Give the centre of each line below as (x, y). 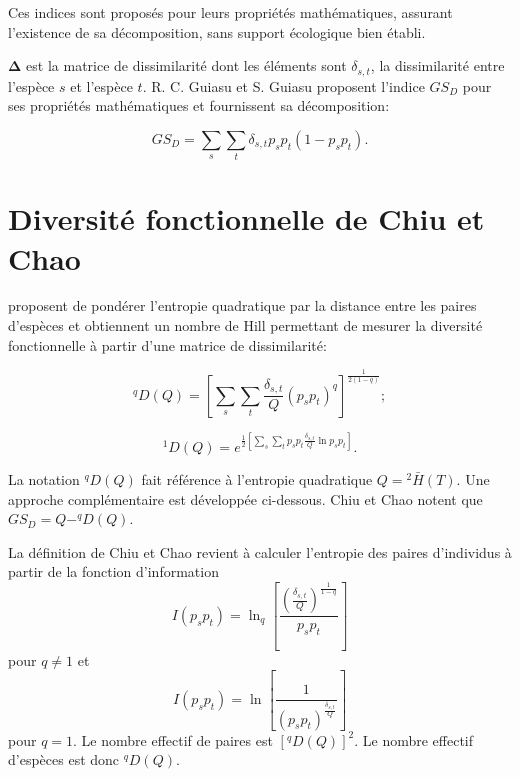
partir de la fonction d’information (113, 571)
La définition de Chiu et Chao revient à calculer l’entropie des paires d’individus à (260, 551)
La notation (44, 479)
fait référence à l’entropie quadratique (257, 479)
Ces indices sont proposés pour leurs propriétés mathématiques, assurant (230, 12)
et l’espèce (101, 85)
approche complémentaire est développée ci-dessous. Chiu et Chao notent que (245, 498)
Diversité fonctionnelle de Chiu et (246, 218)
